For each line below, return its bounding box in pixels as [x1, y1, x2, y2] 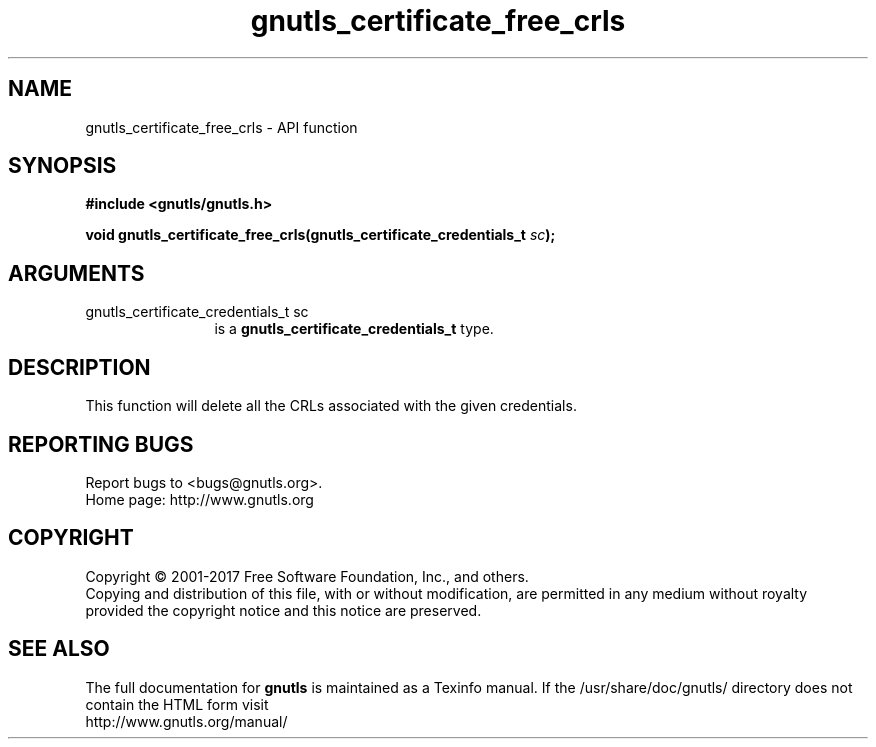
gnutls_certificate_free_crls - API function [85, 118, 358, 136]
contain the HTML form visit [85, 695, 269, 713]
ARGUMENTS [8, 260, 145, 286]
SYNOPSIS [8, 153, 117, 179]
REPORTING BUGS [8, 431, 194, 457]
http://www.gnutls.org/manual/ [85, 712, 288, 730]
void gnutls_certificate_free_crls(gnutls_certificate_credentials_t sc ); [85, 226, 556, 244]
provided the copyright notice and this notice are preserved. [85, 601, 482, 619]
